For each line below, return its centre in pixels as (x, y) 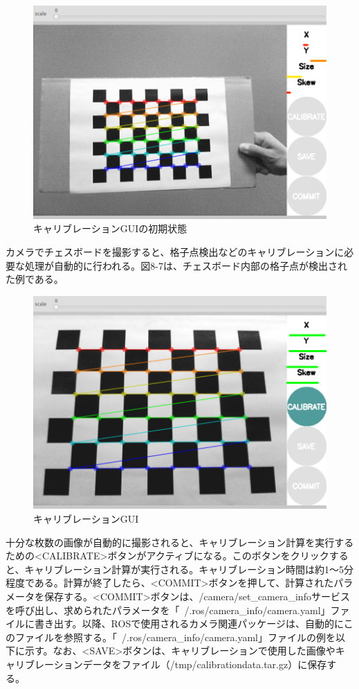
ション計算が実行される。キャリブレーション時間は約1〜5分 (218, 569)
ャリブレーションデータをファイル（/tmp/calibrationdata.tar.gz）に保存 (166, 664)
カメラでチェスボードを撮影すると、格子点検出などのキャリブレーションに (175, 251)
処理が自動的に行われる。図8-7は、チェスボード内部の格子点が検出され (186, 265)
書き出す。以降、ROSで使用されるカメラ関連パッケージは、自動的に (189, 623)
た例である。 (35, 279)
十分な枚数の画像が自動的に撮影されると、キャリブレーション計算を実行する (180, 542)
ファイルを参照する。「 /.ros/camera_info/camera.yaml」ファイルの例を (175, 637)
